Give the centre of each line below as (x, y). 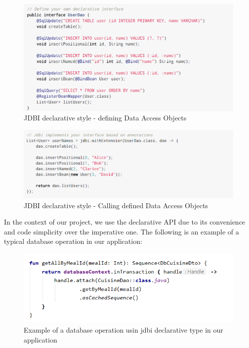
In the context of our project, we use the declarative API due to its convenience (125, 222)
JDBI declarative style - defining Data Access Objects (105, 118)
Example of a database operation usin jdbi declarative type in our (124, 330)
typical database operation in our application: (73, 241)
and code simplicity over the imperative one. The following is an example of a (122, 231)
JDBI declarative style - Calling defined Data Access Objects (116, 205)
